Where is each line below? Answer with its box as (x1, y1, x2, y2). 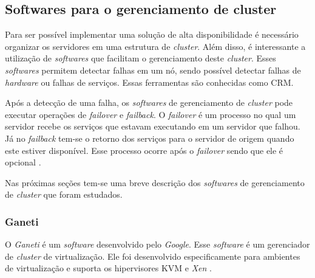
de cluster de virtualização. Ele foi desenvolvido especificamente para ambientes (5, 249, 300, 262)
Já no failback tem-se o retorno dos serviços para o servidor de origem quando (5, 131, 294, 144)
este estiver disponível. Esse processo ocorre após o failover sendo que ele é (5, 144, 283, 156)
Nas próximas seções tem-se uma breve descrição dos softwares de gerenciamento (5, 176, 305, 189)
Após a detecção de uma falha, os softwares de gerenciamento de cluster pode (5, 96, 293, 109)
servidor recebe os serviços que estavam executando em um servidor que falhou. (5, 120, 300, 133)
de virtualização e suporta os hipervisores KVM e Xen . (5, 262, 212, 274)
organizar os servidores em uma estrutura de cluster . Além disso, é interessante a (5, 40, 306, 52)
